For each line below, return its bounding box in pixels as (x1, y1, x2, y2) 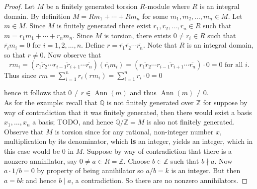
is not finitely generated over (106, 97, 194, 107)
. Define (81, 40, 105, 50)
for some (142, 10, 168, 21)
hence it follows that (4, 87, 66, 98)
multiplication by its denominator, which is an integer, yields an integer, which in (4, 136, 253, 146)
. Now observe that (43, 49, 101, 60)
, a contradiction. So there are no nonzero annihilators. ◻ (71, 175, 248, 185)
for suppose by (203, 97, 248, 107)
